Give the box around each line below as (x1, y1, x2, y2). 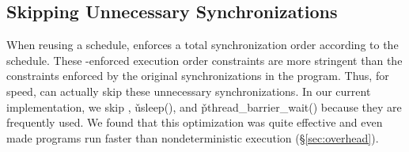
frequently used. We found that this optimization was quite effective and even (6, 114, 383, 131)
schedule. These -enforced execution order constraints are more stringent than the (6, 51, 403, 68)
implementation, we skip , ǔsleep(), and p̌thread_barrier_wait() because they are (6, 98, 402, 115)
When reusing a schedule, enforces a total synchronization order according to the (6, 36, 399, 53)
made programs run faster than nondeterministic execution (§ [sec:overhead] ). (6, 129, 379, 146)
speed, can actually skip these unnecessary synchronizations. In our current (6, 82, 371, 99)
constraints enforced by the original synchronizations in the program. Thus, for (6, 67, 389, 84)
